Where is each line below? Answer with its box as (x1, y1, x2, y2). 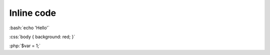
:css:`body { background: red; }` (9, 34, 75, 40)
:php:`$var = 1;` (9, 43, 41, 49)
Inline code (9, 7, 56, 18)
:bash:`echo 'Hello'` (9, 25, 50, 31)
